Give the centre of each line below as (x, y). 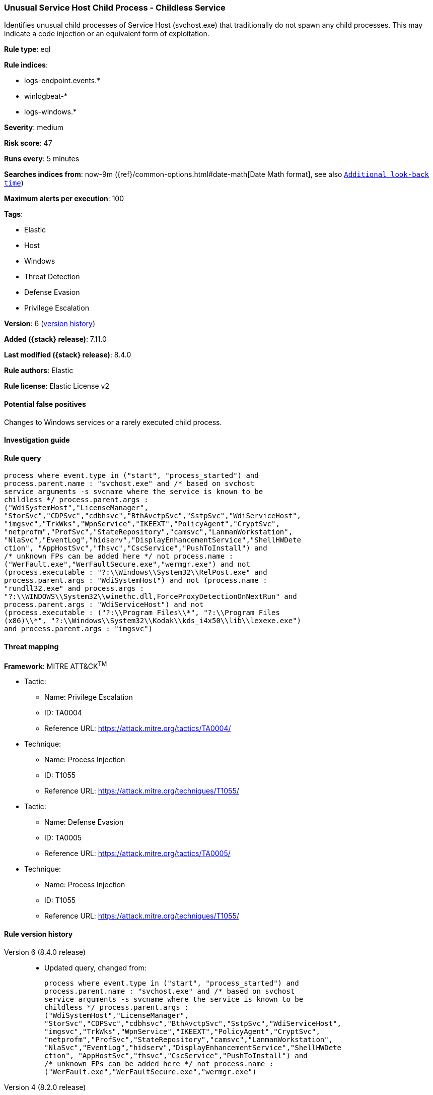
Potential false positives (45, 404)
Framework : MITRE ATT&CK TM (56, 665)
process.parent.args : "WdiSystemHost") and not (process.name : (136, 581)
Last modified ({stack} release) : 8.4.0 (68, 355)
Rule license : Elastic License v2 (57, 386)
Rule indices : (26, 65)
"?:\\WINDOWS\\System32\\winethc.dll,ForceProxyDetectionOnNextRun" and (151, 597)
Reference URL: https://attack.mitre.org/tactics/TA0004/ (138, 728)
